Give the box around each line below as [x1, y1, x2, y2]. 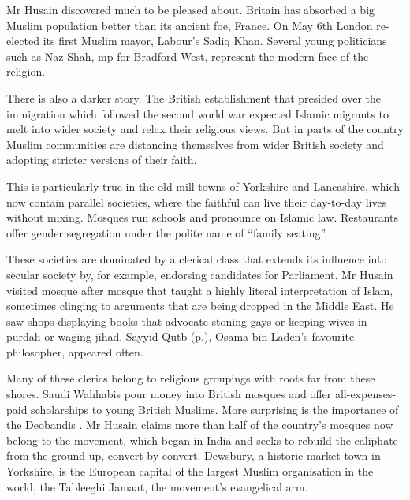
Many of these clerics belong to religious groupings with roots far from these [6, 370, 375, 386]
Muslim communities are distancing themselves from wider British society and [6, 136, 384, 152]
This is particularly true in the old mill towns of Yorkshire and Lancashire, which [6, 177, 401, 194]
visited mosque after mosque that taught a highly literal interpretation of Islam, [6, 282, 393, 298]
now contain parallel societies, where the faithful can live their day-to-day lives [6, 193, 387, 210]
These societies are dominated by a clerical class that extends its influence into [6, 251, 387, 267]
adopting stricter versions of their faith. [6, 151, 197, 168]
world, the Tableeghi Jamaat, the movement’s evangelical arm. [6, 478, 308, 494]
